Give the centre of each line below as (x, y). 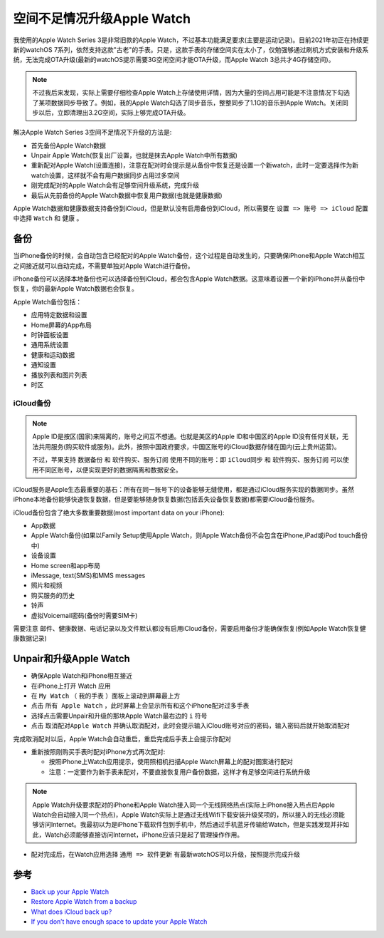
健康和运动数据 (53, 355)
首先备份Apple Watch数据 (68, 145)
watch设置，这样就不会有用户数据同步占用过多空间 (106, 175)
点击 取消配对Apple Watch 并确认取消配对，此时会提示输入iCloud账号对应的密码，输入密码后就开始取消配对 (190, 726)
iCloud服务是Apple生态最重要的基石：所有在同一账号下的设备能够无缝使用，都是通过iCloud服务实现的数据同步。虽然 (184, 489)
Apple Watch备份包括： (47, 301)
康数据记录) (30, 639)
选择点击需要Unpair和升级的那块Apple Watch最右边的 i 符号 (119, 716)
